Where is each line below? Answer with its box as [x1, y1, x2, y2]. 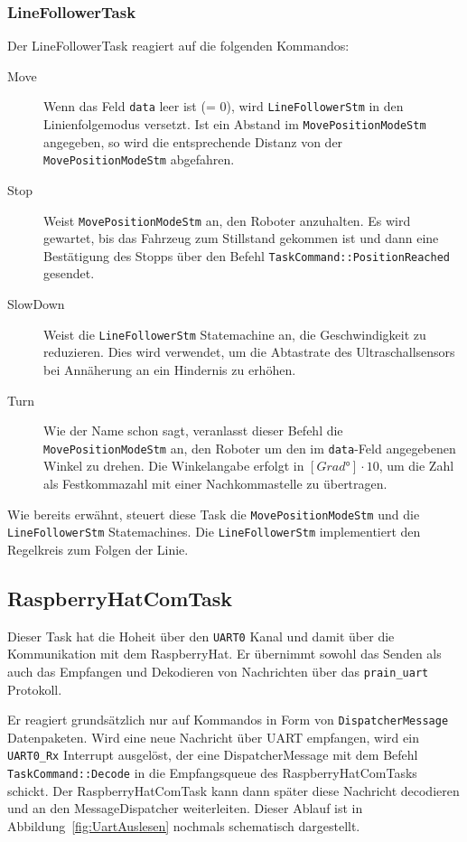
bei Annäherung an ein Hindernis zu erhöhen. [43, 360, 296, 379]
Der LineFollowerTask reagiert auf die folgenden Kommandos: [7, 36, 350, 55]
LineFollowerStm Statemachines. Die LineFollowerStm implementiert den [7, 522, 421, 541]
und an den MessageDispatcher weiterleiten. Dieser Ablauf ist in [7, 799, 363, 818]
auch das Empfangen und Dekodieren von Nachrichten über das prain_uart [7, 661, 429, 680]
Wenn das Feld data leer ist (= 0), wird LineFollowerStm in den [43, 97, 404, 116]
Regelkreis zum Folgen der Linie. [7, 539, 189, 558]
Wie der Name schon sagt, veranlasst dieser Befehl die [43, 421, 343, 440]
